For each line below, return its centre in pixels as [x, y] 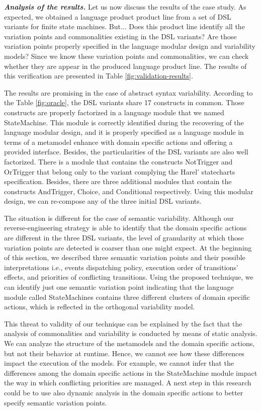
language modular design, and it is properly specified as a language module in [124, 132]
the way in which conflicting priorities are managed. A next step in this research [128, 383]
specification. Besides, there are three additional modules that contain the [118, 181]
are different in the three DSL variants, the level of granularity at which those [124, 238]
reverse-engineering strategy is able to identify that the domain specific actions [125, 228]
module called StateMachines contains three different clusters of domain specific [127, 297]
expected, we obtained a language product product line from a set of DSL [118, 16]
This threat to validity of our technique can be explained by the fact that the [123, 323]
